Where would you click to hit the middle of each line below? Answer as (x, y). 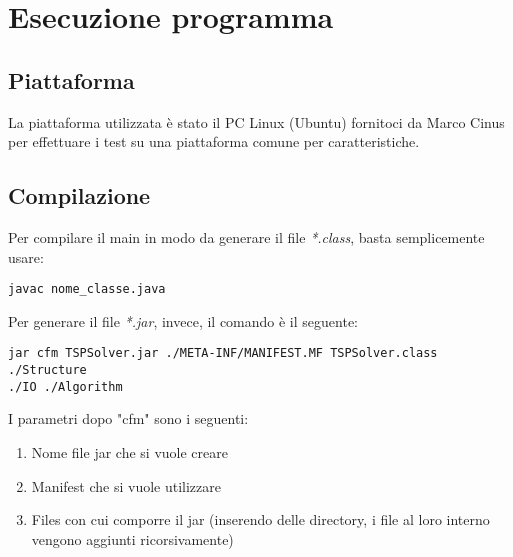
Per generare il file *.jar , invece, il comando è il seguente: (183, 320)
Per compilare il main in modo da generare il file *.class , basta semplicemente (246, 236)
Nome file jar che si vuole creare (129, 451)
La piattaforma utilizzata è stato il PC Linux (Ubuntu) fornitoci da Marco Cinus (256, 121)
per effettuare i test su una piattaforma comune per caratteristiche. (214, 141)
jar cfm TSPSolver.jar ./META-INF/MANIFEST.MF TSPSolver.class (223, 353)
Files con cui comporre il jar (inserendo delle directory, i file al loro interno (260, 519)
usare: (26, 256)
